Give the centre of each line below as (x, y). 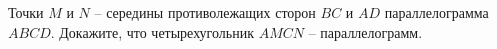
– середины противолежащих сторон (205, 12)
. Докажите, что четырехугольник (152, 31)
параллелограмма (436, 12)
